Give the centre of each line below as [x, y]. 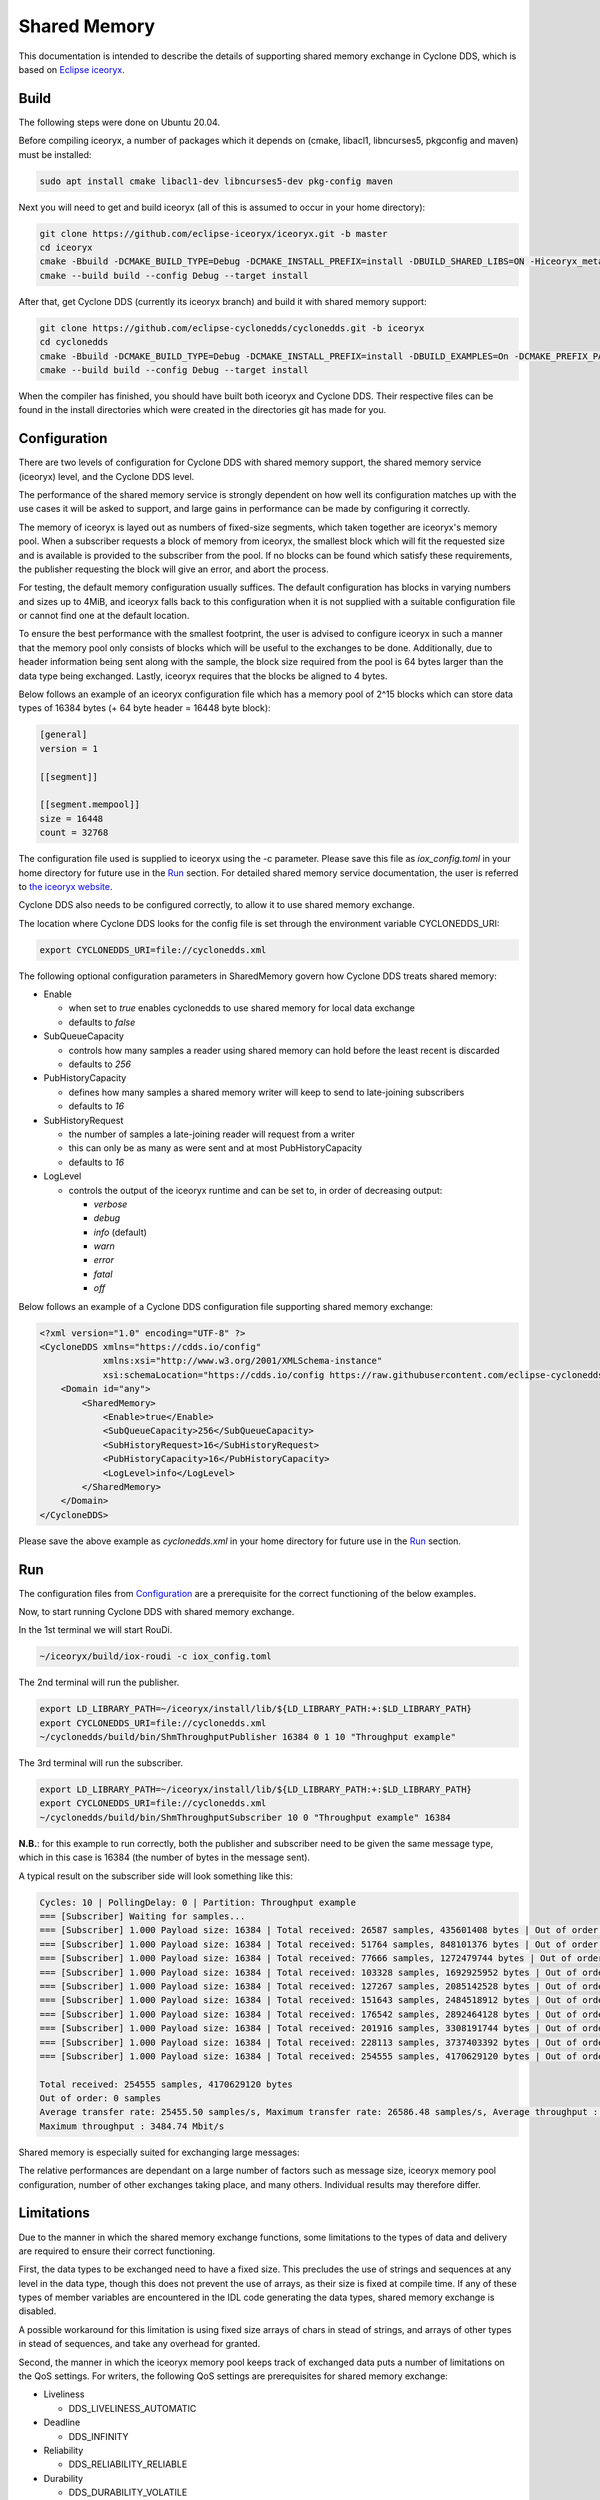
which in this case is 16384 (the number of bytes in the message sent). [164, 1857]
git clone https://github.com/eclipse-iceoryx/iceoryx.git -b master [213, 233]
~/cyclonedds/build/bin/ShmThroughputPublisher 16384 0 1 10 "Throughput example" [248, 1737]
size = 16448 [71, 818]
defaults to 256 [100, 1064]
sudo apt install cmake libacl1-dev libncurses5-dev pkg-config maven [216, 181]
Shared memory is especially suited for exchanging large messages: [159, 2152]
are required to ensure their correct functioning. [117, 2251]
